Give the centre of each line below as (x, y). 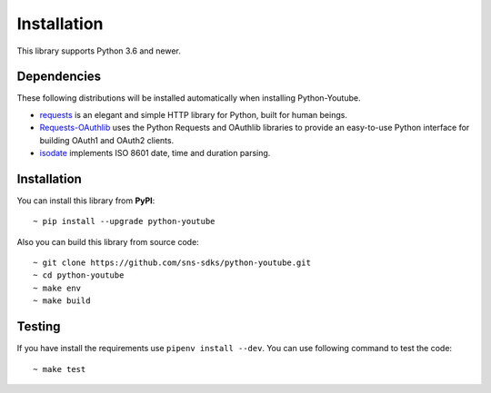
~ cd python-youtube (79, 275)
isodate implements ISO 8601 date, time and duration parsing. (155, 153)
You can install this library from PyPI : (86, 201)
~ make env (57, 288)
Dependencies (59, 77)
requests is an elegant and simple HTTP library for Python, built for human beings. (193, 114)
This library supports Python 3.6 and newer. (99, 51)
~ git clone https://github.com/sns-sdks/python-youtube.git (172, 263)
